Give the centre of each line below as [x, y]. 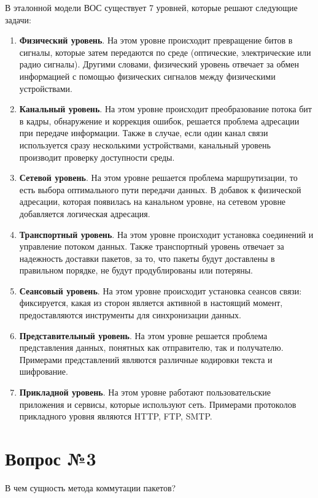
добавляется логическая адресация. [85, 213]
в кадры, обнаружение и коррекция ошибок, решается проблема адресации [159, 121]
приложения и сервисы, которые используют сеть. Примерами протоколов [158, 404]
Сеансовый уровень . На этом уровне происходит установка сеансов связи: [161, 290]
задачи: [18, 19]
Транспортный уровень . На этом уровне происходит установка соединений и [166, 234]
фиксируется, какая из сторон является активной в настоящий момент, [151, 303]
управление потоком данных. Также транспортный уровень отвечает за [152, 246]
